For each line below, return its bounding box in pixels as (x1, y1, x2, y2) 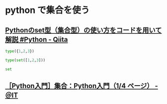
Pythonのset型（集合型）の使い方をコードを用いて (5, 26, 162, 34)
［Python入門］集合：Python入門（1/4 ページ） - (5, 82, 158, 90)
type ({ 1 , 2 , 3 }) (5, 49, 35, 54)
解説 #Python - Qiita (5, 35, 68, 44)
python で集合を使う (5, 4, 90, 16)
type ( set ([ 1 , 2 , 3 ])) (5, 58, 46, 63)
